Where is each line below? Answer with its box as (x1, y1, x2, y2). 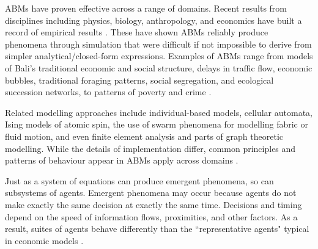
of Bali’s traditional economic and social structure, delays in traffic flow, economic (5, 61, 312, 74)
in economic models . (5, 234, 84, 247)
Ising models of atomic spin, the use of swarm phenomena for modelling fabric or (5, 118, 308, 131)
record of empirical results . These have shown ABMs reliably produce (5, 26, 268, 38)
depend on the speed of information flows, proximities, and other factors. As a (5, 210, 298, 223)
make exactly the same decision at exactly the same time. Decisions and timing (5, 198, 302, 211)
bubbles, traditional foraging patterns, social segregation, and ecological (5, 73, 274, 86)
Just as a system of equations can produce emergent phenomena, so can (5, 174, 274, 187)
